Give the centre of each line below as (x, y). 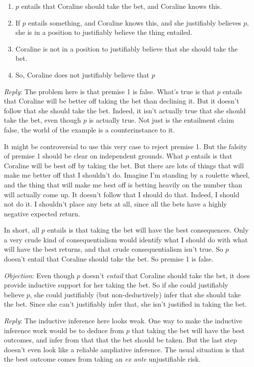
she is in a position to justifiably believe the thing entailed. (104, 32)
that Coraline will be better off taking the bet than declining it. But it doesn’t (122, 101)
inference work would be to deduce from (64, 330)
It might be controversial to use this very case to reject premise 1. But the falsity (126, 146)
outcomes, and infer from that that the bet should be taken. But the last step (121, 340)
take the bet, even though (43, 120)
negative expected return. (42, 213)
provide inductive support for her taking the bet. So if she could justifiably (116, 285)
